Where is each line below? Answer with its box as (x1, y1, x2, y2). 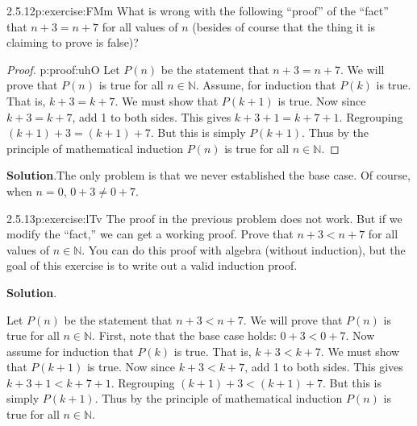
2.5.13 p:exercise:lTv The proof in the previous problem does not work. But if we (6, 209, 402, 226)
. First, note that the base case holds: (92, 327, 277, 344)
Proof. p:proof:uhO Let (6, 60, 120, 77)
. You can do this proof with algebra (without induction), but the (81, 241, 406, 258)
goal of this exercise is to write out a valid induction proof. (6, 257, 298, 274)
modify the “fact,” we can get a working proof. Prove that (6, 225, 294, 242)
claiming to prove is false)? (6, 34, 139, 51)
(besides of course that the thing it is (192, 18, 375, 35)
